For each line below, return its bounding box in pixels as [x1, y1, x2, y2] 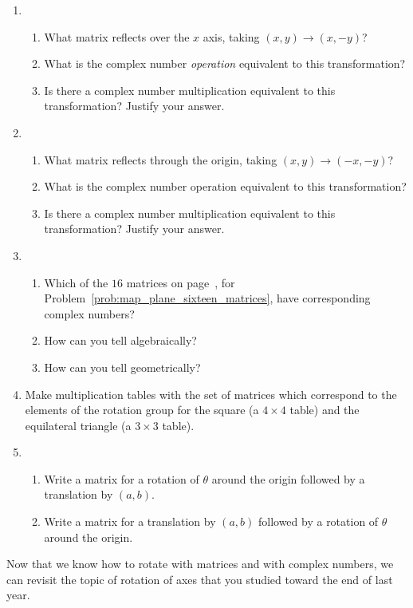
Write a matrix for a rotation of [44, 470, 199, 487]
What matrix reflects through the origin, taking [44, 151, 277, 168]
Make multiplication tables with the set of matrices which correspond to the [25, 385, 397, 402]
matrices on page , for [126, 274, 235, 290]
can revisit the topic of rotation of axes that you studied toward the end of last [6, 570, 393, 587]
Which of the [44, 274, 108, 290]
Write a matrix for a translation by [44, 513, 216, 530]
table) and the [289, 401, 360, 418]
